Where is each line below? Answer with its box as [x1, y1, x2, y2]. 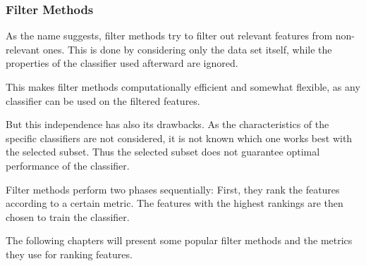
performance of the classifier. [6, 158, 130, 172]
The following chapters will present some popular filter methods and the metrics [6, 233, 353, 248]
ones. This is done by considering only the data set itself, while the [42, 42, 332, 56]
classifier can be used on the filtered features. [6, 93, 200, 108]
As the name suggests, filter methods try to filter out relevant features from [6, 28, 333, 43]
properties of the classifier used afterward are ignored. [6, 56, 238, 70]
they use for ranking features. [6, 246, 133, 261]
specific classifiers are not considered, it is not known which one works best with [6, 130, 353, 145]
